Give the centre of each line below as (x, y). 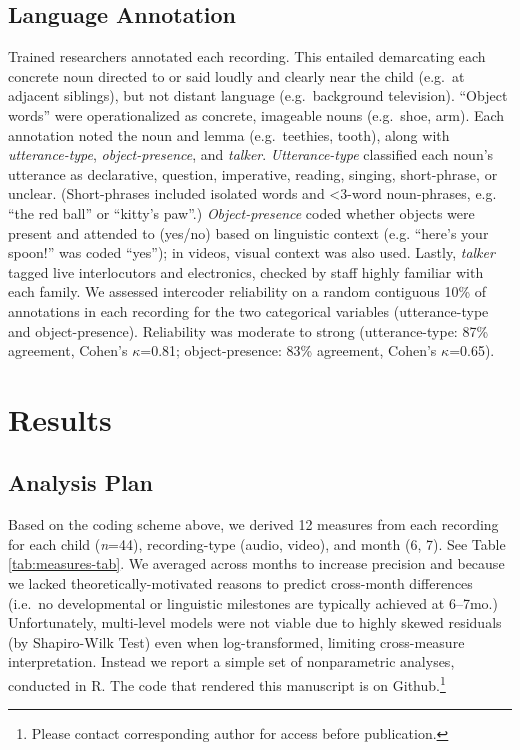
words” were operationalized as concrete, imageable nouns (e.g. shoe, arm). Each (256, 114)
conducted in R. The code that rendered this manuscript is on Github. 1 (227, 683)
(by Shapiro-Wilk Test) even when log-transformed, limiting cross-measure (236, 641)
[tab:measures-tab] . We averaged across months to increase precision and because (256, 563)
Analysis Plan (81, 482)
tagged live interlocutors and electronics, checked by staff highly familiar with (246, 271)
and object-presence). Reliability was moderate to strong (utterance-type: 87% (248, 330)
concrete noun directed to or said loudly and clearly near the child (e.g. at (236, 75)
